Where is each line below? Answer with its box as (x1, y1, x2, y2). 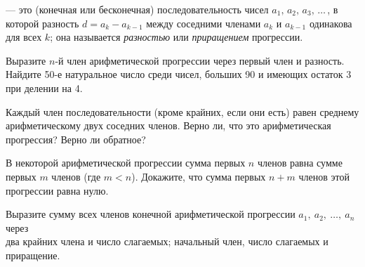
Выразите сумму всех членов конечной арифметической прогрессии (6, 207, 296, 221)
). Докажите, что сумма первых (131, 169, 266, 183)
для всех (6, 30, 42, 44)
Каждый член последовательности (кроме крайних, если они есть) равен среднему (6, 104, 359, 119)
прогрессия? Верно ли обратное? (6, 131, 146, 146)
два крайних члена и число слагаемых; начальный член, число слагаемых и (6, 234, 328, 249)
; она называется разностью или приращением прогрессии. (50, 30, 303, 44)
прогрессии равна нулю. (6, 183, 109, 197)
